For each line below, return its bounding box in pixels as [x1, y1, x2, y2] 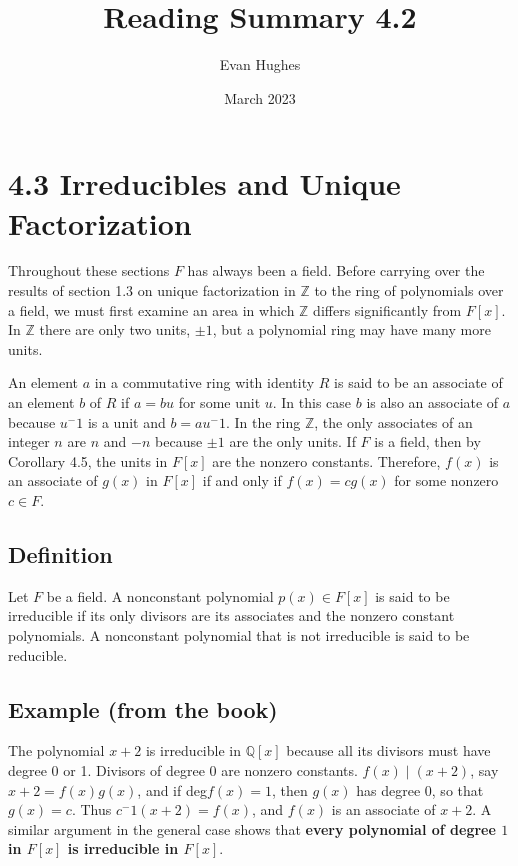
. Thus [71, 799, 112, 820]
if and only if [202, 470, 282, 491]
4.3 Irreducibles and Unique [8, 163, 401, 204]
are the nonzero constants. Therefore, [212, 450, 441, 471]
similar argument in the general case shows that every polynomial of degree [8, 818, 496, 839]
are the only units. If [229, 431, 356, 452]
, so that [431, 779, 484, 800]
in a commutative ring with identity [94, 372, 315, 393]
